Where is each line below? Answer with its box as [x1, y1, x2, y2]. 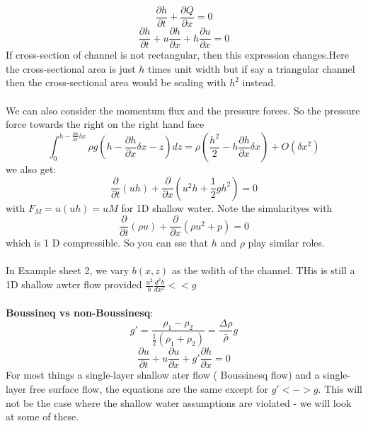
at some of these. [6, 409, 79, 424]
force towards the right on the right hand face [6, 117, 205, 131]
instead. [242, 75, 277, 90]
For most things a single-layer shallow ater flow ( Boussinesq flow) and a [6, 367, 320, 382]
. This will [318, 381, 362, 396]
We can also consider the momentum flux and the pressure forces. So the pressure [6, 102, 360, 117]
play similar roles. [248, 235, 325, 250]
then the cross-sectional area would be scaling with [6, 75, 226, 90]
